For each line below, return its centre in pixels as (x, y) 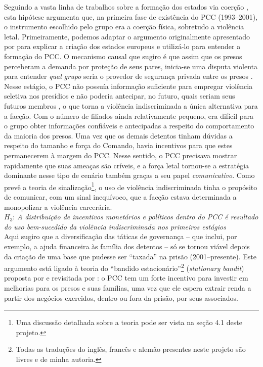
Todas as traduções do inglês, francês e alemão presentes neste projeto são (131, 349)
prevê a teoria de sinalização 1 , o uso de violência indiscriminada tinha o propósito (131, 186)
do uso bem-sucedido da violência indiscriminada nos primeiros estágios (115, 226)
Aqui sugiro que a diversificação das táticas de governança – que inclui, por (121, 236)
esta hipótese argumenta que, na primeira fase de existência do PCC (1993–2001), (131, 16)
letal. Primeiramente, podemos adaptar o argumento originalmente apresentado (127, 36)
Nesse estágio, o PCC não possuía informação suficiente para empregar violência (128, 86)
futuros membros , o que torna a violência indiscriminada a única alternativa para (131, 105)
